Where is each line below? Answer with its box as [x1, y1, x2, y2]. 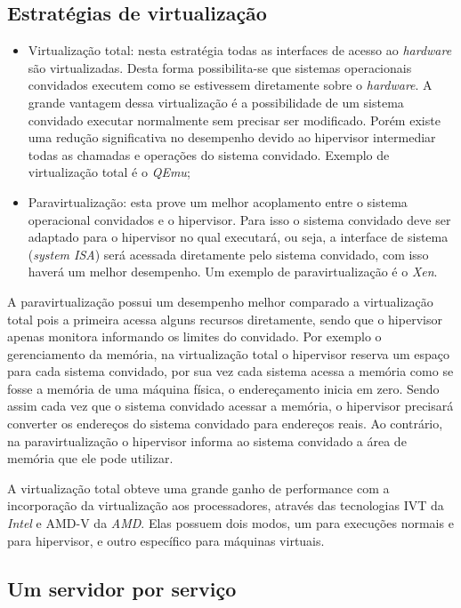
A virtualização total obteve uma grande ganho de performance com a [7, 478, 390, 497]
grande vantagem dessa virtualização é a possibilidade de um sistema [28, 92, 404, 111]
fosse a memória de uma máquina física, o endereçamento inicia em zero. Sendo [7, 379, 440, 397]
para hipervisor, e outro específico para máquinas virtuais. [7, 531, 325, 549]
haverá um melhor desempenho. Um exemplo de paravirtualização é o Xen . [28, 262, 438, 281]
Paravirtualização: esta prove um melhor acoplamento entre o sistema [28, 192, 408, 211]
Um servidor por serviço [7, 574, 237, 602]
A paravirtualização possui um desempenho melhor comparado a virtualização [7, 292, 433, 310]
